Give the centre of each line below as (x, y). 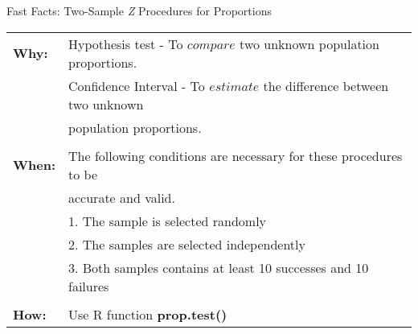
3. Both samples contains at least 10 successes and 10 (219, 267)
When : (35, 165)
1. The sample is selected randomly (168, 221)
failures (89, 286)
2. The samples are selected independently (187, 244)
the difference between (326, 85)
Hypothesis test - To (126, 43)
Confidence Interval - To (137, 85)
